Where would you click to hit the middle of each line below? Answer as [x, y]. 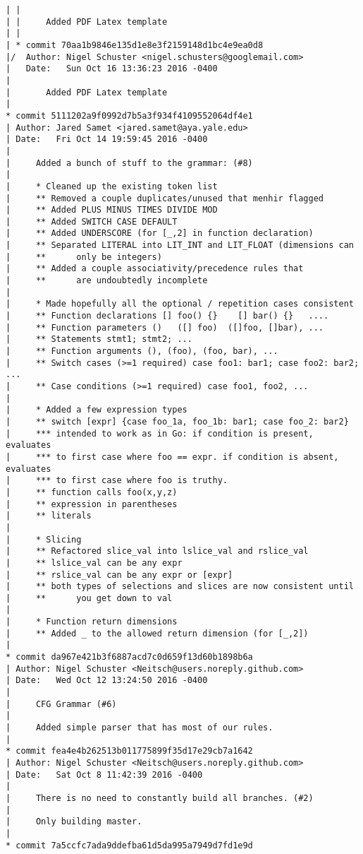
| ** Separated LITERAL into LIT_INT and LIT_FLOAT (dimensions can [180, 245]
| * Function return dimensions [92, 622]
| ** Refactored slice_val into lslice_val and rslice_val [157, 551]
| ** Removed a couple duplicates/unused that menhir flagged [165, 198]
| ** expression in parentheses [92, 504]
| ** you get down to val [89, 598]
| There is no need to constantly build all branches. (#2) [160, 798]
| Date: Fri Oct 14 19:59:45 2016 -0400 [107, 140]
